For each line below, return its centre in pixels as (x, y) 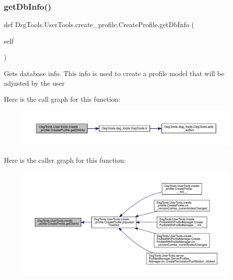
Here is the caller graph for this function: (65, 160)
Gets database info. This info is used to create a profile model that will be (114, 73)
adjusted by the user (34, 83)
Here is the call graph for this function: (62, 99)
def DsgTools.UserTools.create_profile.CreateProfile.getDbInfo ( (99, 24)
